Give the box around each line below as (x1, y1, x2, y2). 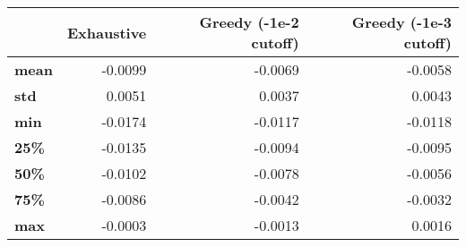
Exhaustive (66, 21, 147, 43)
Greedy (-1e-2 (199, 12, 299, 32)
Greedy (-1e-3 (351, 12, 452, 32)
